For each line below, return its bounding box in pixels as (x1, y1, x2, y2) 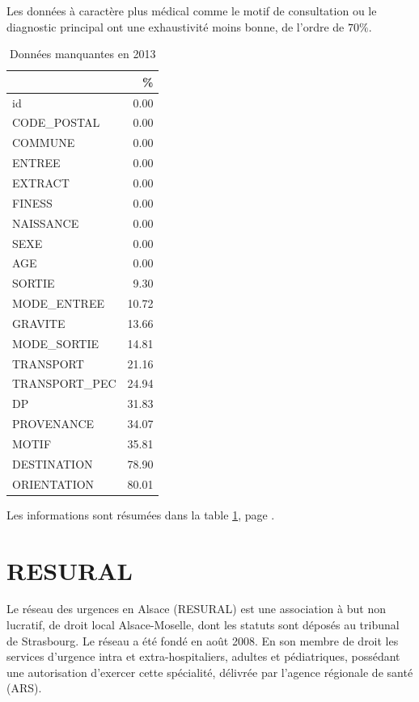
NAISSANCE (12, 214, 79, 231)
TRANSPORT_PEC (12, 375, 116, 392)
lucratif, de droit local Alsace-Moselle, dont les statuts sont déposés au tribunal (6, 616, 400, 633)
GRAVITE (12, 314, 66, 331)
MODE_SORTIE (12, 334, 99, 351)
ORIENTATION (12, 475, 95, 492)
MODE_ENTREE (12, 295, 104, 312)
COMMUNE (12, 134, 75, 151)
